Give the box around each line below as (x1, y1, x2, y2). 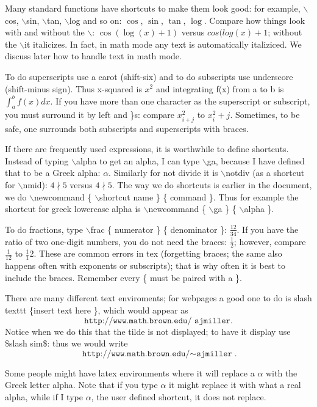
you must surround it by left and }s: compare (5, 108, 175, 121)
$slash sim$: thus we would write (5, 337, 128, 350)
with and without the (5, 26, 85, 38)
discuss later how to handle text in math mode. (5, 50, 182, 62)
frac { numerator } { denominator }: (90, 222, 227, 235)
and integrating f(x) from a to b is (155, 82, 284, 95)
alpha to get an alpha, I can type (76, 154, 200, 167)
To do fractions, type (5, 222, 84, 235)
